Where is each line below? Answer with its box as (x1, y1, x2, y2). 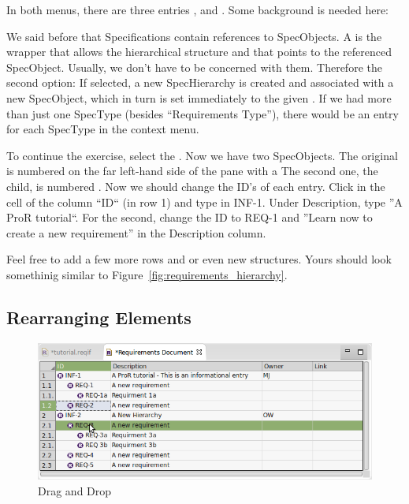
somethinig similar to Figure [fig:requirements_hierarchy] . (6, 266, 288, 282)
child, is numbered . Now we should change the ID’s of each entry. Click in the (6, 177, 385, 194)
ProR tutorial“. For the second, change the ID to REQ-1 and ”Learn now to (6, 209, 373, 226)
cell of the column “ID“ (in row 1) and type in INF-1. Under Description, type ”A (6, 193, 403, 210)
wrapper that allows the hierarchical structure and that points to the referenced (6, 43, 392, 60)
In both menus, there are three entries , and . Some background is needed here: (6, 2, 389, 17)
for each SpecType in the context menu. (6, 121, 199, 137)
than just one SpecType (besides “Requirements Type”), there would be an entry (6, 105, 399, 121)
